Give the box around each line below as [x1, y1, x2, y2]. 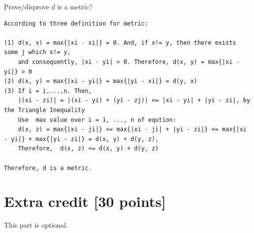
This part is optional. [4, 220, 68, 230]
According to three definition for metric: [4, 20, 148, 27]
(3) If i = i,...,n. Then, [4, 87, 92, 94]
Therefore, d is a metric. [4, 164, 92, 172]
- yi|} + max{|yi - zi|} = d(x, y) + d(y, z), [4, 135, 159, 143]
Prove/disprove [4, 1, 50, 11]
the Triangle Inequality [4, 106, 85, 114]
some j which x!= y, [4, 49, 71, 56]
